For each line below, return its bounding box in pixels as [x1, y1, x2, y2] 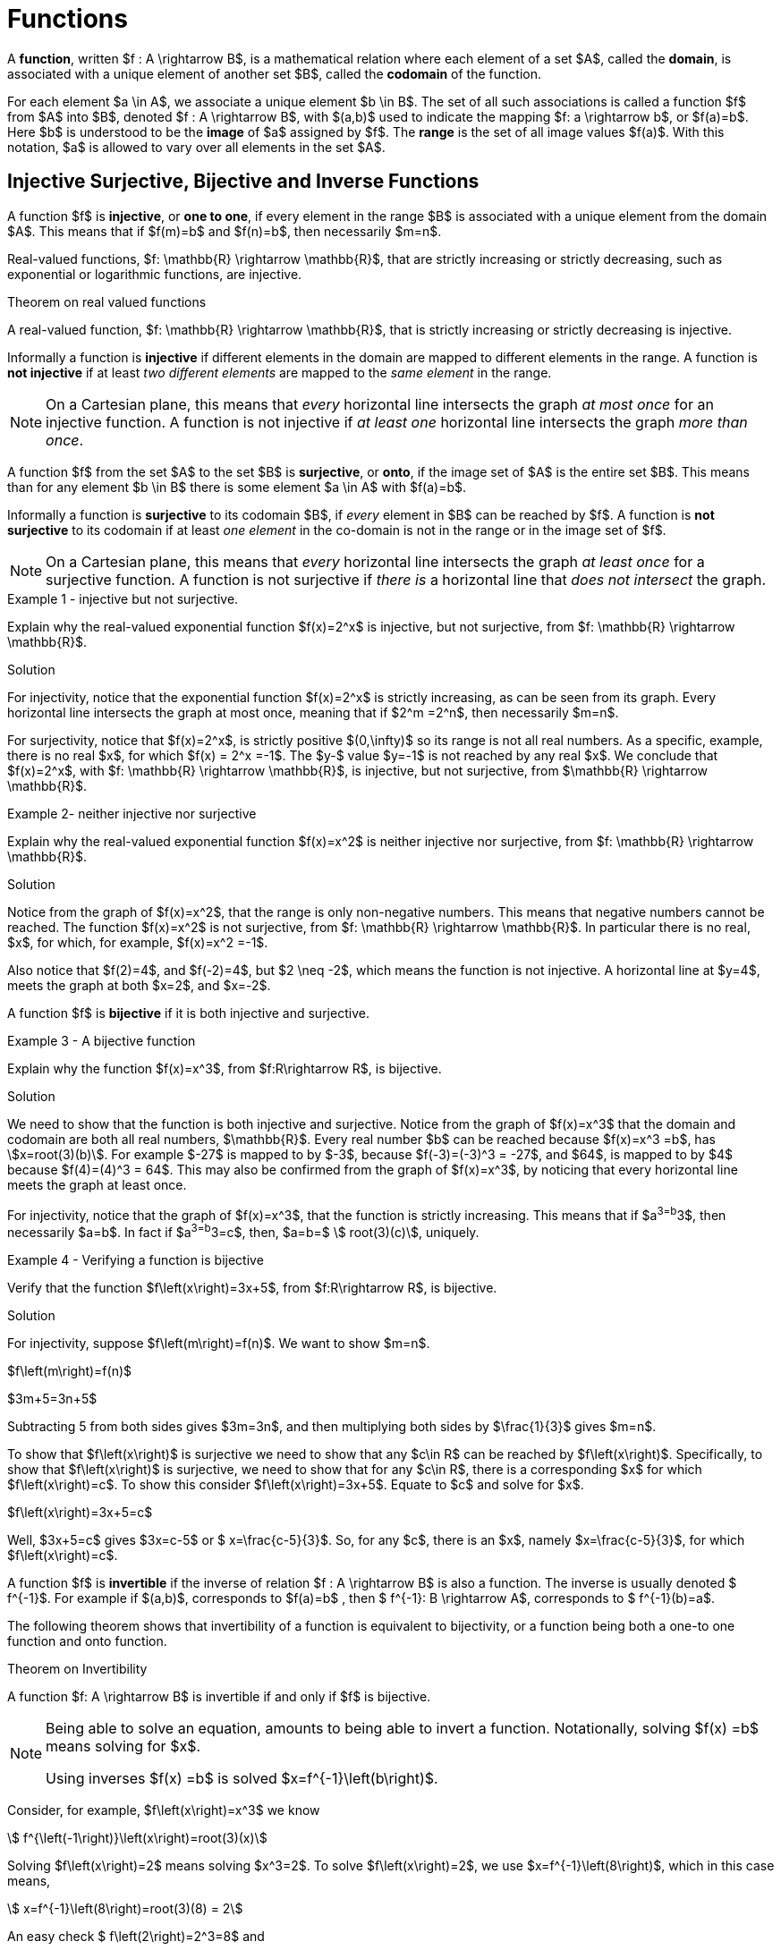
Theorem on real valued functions [7, 293, 207, 309]
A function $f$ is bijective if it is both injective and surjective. [7, 1005, 369, 1021]
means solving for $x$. [46, 1736, 201, 1755]
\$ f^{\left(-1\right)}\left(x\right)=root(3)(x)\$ [7, 1829, 267, 1845]
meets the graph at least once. [7, 1176, 187, 1192]
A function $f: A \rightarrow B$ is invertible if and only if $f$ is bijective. [7, 1688, 431, 1704]
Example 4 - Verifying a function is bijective [7, 1251, 264, 1267]
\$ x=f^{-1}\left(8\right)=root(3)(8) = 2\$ [7, 1900, 243, 1916]
